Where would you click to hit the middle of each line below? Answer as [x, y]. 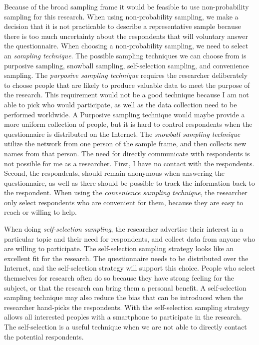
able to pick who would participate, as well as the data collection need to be [121, 104]
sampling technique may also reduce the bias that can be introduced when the [124, 297]
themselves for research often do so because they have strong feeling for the [119, 278]
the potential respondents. [44, 336]
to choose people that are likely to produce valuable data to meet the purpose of [127, 85]
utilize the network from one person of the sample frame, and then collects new [125, 144]
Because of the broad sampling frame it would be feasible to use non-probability [127, 6]
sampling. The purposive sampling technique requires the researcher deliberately [126, 75]
